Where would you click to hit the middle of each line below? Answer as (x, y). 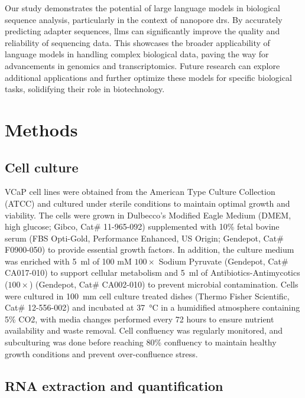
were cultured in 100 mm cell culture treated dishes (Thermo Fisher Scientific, (147, 296)
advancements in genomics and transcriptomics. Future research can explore (142, 65)
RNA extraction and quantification (114, 385)
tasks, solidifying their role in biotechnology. (85, 89)
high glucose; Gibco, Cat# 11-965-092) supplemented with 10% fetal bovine (142, 226)
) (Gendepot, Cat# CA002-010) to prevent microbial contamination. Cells (164, 284)
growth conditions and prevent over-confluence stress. (101, 353)
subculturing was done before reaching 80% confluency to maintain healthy (141, 342)
